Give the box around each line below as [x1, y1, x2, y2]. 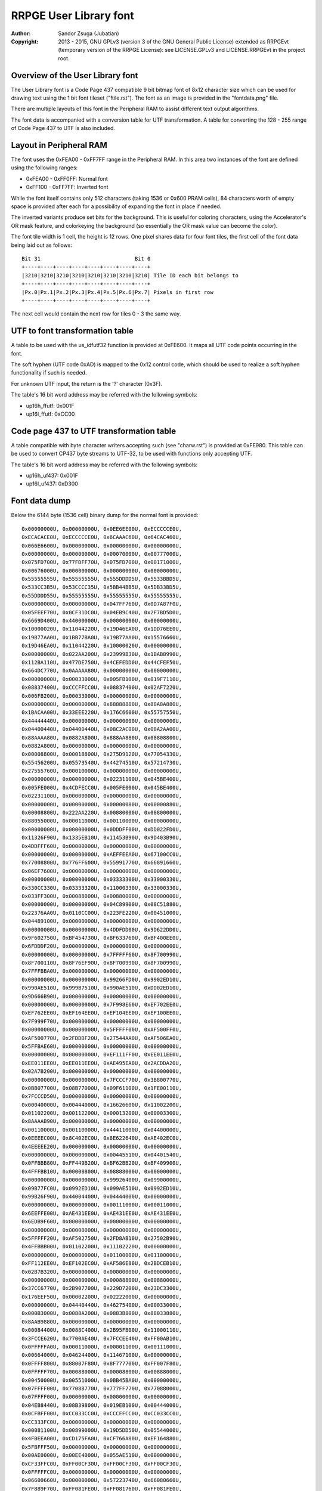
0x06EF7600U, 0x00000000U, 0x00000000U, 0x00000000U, [21, 868, 182, 874]
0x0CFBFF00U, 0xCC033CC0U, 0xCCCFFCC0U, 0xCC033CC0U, [21, 1410, 182, 1417]
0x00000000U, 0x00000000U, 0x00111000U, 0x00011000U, [21, 1202, 182, 1208]
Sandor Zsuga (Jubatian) [58, 30, 119, 37]
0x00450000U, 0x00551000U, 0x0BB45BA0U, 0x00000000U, [21, 1376, 182, 1384]
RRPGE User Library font [11, 9, 134, 22]
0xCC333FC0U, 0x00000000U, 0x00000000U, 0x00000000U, [21, 1418, 182, 1425]
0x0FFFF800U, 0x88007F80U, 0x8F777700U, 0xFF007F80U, [21, 1360, 182, 1367]
